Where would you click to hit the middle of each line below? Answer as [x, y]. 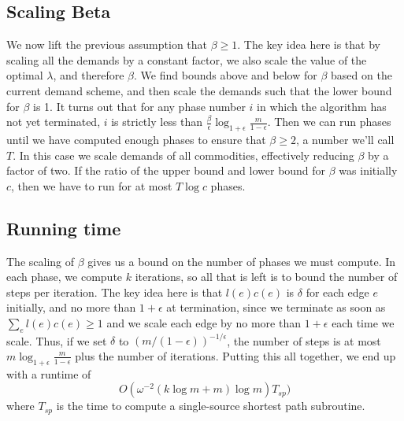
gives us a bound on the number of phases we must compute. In [242, 261]
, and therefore [89, 75]
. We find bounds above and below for [226, 75]
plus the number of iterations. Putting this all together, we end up [235, 355]
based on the [361, 75]
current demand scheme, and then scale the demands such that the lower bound [199, 90]
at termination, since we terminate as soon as [276, 307]
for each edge [337, 292]
